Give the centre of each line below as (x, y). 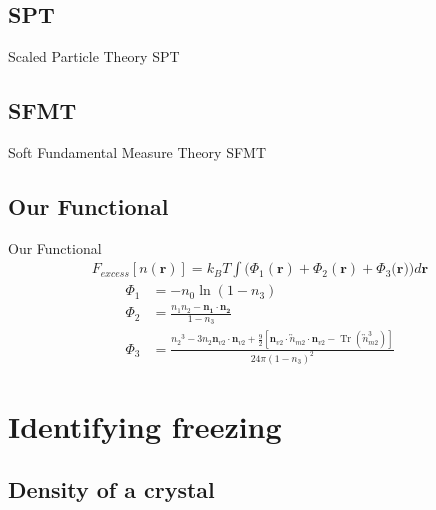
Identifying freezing (145, 425)
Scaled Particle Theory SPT (94, 56)
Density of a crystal (111, 489)
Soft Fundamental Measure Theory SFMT (137, 152)
